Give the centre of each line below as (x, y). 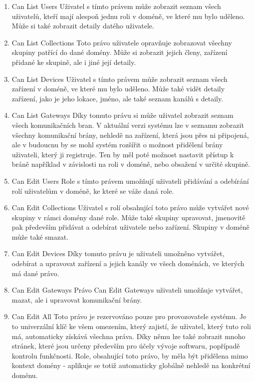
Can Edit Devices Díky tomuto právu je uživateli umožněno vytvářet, (118, 253)
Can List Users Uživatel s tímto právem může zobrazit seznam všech (116, 6)
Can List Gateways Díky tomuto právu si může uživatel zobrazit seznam (123, 115)
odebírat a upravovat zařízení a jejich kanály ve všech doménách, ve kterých (128, 263)
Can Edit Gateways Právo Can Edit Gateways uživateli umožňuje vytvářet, (127, 290)
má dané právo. (35, 273)
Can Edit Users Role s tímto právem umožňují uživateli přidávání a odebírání (130, 181)
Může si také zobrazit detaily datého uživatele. (83, 26)
